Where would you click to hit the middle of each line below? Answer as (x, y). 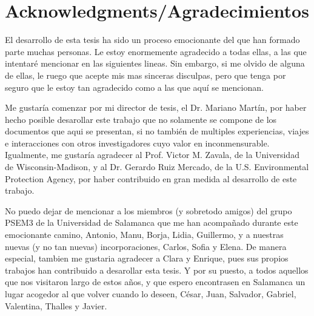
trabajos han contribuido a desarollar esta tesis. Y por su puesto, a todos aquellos (157, 270)
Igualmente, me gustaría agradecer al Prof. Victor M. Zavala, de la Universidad (152, 155)
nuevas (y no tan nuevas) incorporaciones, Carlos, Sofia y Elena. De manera (146, 246)
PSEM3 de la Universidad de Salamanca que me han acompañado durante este (152, 222)
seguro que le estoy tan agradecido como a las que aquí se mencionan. (134, 87)
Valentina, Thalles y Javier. (56, 305)
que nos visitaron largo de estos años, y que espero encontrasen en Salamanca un (155, 282)
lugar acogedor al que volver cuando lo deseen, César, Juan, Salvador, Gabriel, (151, 294)
